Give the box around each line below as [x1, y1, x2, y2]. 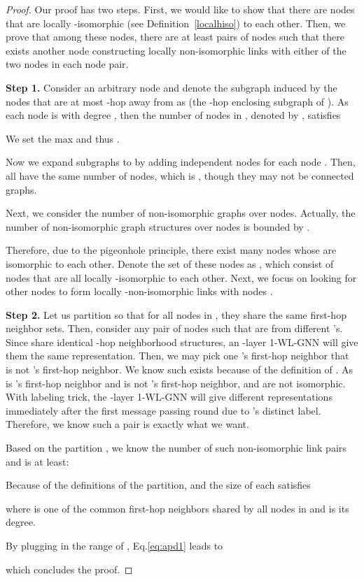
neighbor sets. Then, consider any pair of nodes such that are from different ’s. [6, 321, 343, 336]
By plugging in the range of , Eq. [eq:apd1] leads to [6, 538, 223, 552]
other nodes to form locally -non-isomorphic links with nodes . [6, 284, 273, 299]
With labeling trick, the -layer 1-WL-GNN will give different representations [6, 389, 332, 404]
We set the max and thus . [6, 131, 120, 145]
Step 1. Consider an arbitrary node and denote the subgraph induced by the [6, 80, 337, 94]
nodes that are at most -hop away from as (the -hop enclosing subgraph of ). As [6, 94, 349, 108]
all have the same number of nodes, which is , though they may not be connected [6, 168, 354, 182]
